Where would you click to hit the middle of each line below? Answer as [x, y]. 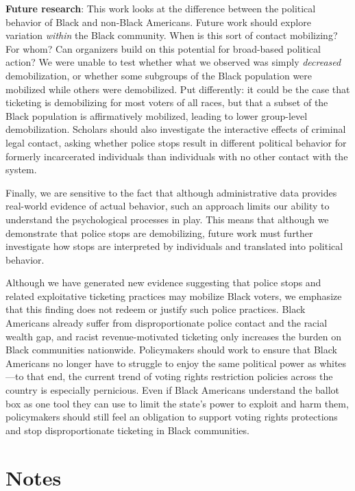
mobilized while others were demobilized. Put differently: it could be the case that [178, 89]
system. [21, 169]
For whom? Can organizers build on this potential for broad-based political [163, 48]
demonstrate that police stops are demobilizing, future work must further [159, 232]
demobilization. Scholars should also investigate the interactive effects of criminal [176, 129]
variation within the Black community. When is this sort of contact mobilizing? [172, 35]
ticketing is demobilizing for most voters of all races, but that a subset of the [167, 102]
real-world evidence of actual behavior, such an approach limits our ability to [168, 206]
